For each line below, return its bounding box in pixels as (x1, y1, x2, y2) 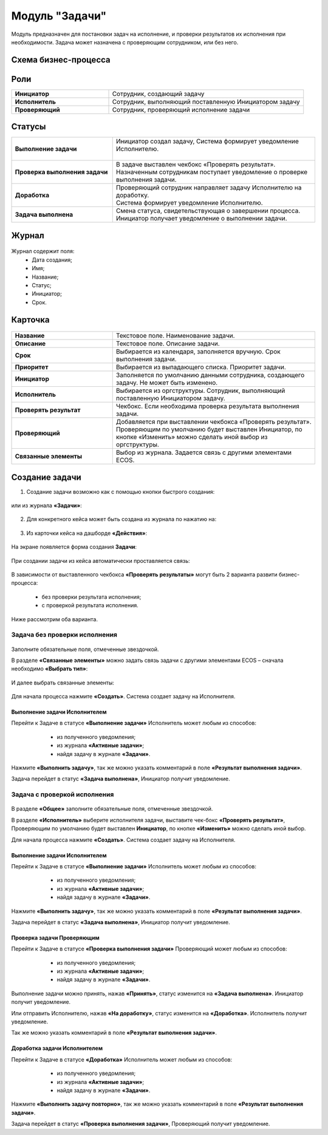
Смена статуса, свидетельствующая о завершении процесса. (115, 206, 301, 215)
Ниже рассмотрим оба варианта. (11, 615, 98, 622)
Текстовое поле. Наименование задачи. (115, 332, 235, 340)
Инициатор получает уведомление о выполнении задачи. (115, 214, 288, 223)
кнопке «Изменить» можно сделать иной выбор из (115, 433, 268, 441)
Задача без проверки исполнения (11, 630, 118, 639)
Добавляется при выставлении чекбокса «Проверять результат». (115, 418, 312, 426)
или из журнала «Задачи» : (11, 502, 82, 510)
